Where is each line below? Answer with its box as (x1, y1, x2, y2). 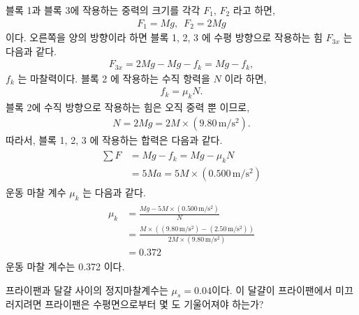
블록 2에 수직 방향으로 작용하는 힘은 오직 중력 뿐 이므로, (6, 100, 250, 115)
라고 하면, (233, 3, 275, 17)
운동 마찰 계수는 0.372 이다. (6, 258, 125, 273)
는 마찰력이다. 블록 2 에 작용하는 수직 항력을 (17, 71, 210, 85)
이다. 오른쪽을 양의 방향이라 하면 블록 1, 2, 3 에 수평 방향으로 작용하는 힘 (6, 30, 323, 45)
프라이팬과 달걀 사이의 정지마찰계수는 (6, 282, 168, 297)
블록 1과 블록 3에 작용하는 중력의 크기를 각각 (6, 3, 200, 17)
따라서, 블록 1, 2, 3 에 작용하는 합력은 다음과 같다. (6, 132, 223, 147)
